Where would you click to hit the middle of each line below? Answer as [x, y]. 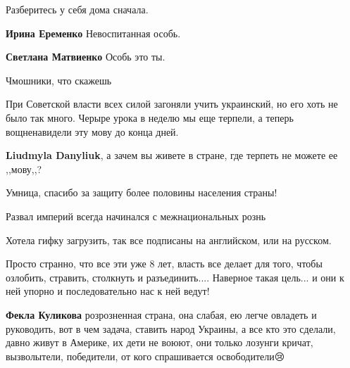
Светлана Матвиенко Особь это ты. [86, 57]
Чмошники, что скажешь [59, 80]
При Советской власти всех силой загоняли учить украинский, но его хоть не [172, 104]
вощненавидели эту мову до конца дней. [92, 131]
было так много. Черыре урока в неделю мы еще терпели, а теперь [150, 117]
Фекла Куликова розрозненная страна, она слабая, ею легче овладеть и [161, 314]
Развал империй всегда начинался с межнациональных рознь [136, 216]
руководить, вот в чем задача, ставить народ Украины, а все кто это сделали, [171, 328]
